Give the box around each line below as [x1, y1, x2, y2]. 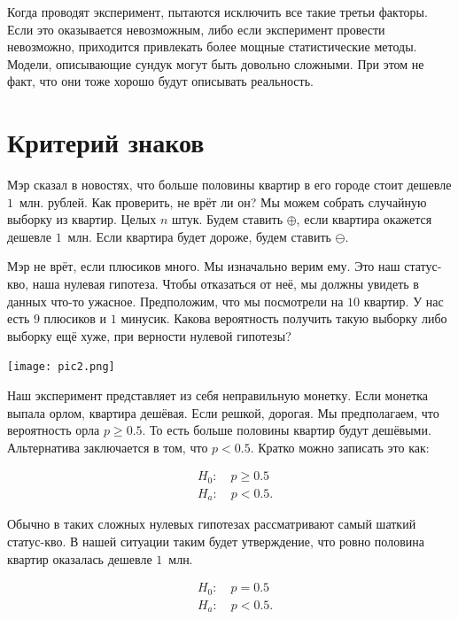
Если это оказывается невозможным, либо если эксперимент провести [7, 19, 385, 38]
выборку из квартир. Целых [7, 210, 157, 228]
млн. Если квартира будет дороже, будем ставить [67, 227, 331, 245]
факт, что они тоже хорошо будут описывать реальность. [7, 72, 314, 90]
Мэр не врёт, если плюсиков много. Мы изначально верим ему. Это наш [7, 257, 400, 275]
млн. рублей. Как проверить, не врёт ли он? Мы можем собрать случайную [19, 192, 427, 211]
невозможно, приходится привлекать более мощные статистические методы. [7, 37, 417, 56]
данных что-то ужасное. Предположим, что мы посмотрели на [7, 291, 344, 310]
